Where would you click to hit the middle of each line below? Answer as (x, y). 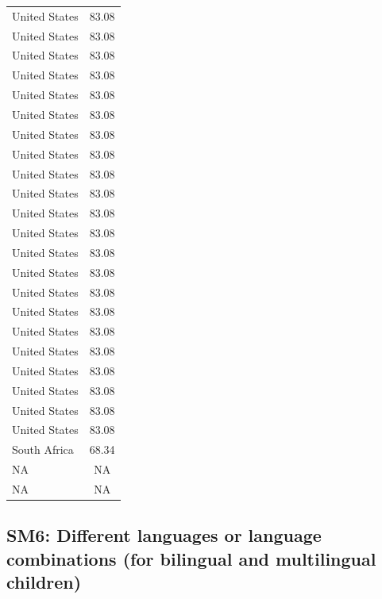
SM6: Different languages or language (164, 535)
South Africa (43, 449)
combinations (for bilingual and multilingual (191, 558)
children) (44, 582)
